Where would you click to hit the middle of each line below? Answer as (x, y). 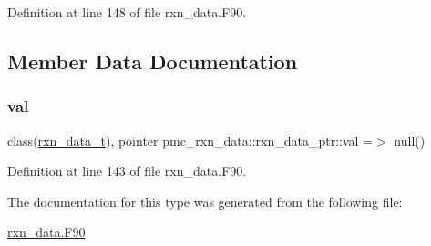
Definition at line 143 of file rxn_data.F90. (127, 171)
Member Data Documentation (153, 61)
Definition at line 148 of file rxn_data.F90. (127, 12)
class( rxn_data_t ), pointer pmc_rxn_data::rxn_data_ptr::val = (190, 140)
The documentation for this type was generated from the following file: (205, 201)
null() (410, 140)
